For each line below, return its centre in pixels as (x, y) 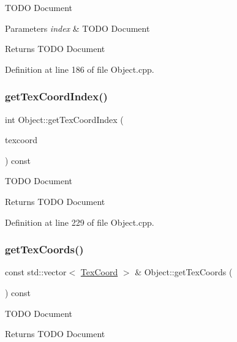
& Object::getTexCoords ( (184, 272)
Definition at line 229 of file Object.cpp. (80, 222)
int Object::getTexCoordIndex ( (64, 119)
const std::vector (36, 272)
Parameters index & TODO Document (77, 28)
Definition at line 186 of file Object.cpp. (80, 69)
